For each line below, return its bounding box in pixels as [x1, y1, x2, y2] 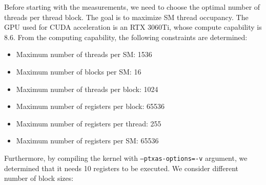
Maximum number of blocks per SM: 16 [16, 66, 141, 77]
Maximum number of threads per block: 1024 [16, 83, 158, 94]
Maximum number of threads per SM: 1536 [16, 49, 152, 60]
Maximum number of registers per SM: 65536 [16, 135, 159, 146]
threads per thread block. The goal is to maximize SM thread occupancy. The [4, 11, 249, 22]
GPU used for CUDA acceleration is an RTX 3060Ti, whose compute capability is [4, 22, 262, 32]
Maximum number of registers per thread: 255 [16, 118, 161, 128]
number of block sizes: [4, 173, 74, 183]
